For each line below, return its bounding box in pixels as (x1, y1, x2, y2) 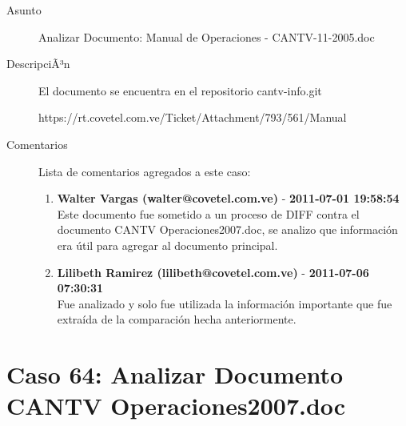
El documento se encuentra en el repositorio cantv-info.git (38, 82, 322, 98)
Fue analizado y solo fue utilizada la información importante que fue (57, 295, 392, 311)
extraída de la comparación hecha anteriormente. (57, 311, 297, 328)
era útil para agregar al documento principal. (57, 236, 278, 253)
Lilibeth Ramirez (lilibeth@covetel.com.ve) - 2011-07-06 (57, 263, 369, 280)
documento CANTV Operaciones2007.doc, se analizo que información (57, 221, 398, 238)
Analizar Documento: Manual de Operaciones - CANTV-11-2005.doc (38, 28, 375, 45)
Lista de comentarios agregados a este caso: (38, 163, 251, 179)
